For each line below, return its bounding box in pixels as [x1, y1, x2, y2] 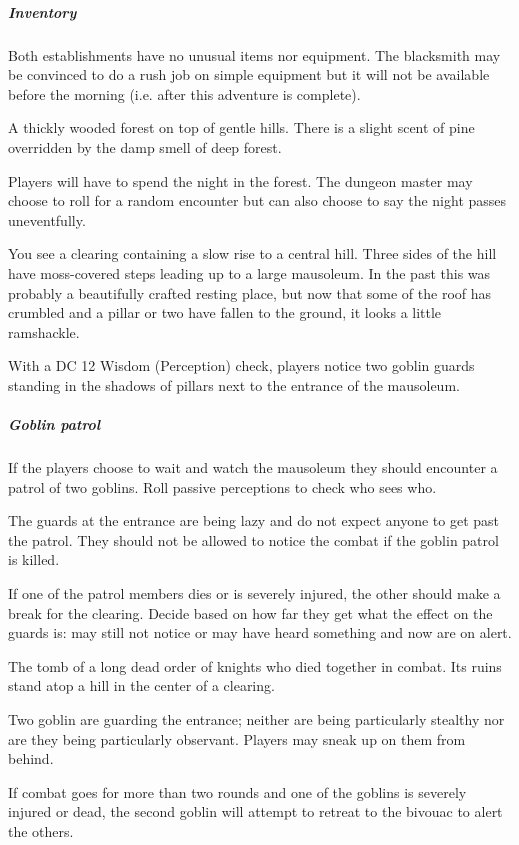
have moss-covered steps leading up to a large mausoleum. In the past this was [8, 262, 491, 283]
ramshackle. [8, 321, 80, 342]
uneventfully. [8, 209, 86, 230]
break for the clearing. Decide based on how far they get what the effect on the [8, 602, 493, 623]
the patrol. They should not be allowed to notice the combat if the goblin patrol [8, 529, 499, 550]
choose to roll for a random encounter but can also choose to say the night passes [8, 190, 507, 211]
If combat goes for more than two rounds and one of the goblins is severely [8, 781, 467, 802]
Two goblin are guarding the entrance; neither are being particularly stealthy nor [8, 708, 505, 729]
